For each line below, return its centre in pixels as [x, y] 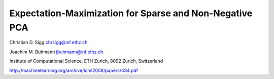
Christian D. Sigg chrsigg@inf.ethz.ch [48, 43]
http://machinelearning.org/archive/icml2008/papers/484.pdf [74, 70]
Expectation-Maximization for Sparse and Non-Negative [131, 13]
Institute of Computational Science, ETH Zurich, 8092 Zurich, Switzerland [86, 61]
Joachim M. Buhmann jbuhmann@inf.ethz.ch [56, 52]
